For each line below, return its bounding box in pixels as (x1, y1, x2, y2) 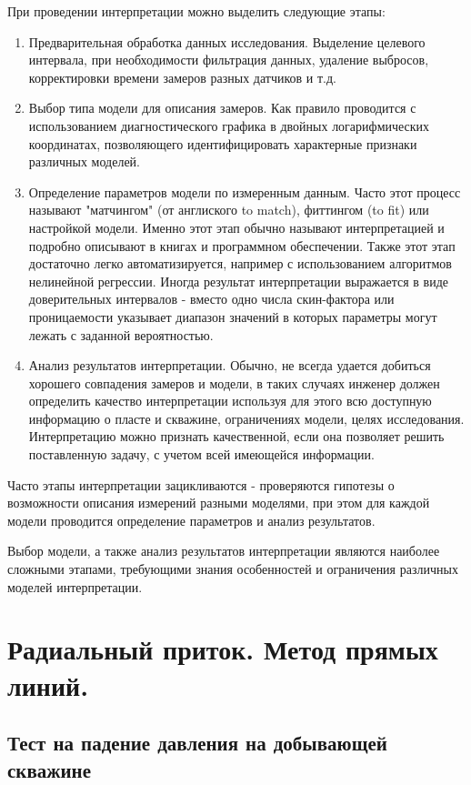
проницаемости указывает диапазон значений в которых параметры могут (28, 307, 437, 326)
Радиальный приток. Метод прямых (7, 630, 438, 668)
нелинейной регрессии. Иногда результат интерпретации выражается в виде (28, 271, 449, 290)
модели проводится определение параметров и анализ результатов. (7, 510, 376, 529)
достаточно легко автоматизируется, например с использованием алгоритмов (28, 254, 452, 273)
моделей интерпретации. (7, 577, 143, 596)
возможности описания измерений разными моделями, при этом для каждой (7, 493, 430, 512)
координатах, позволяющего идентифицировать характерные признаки (28, 134, 417, 153)
